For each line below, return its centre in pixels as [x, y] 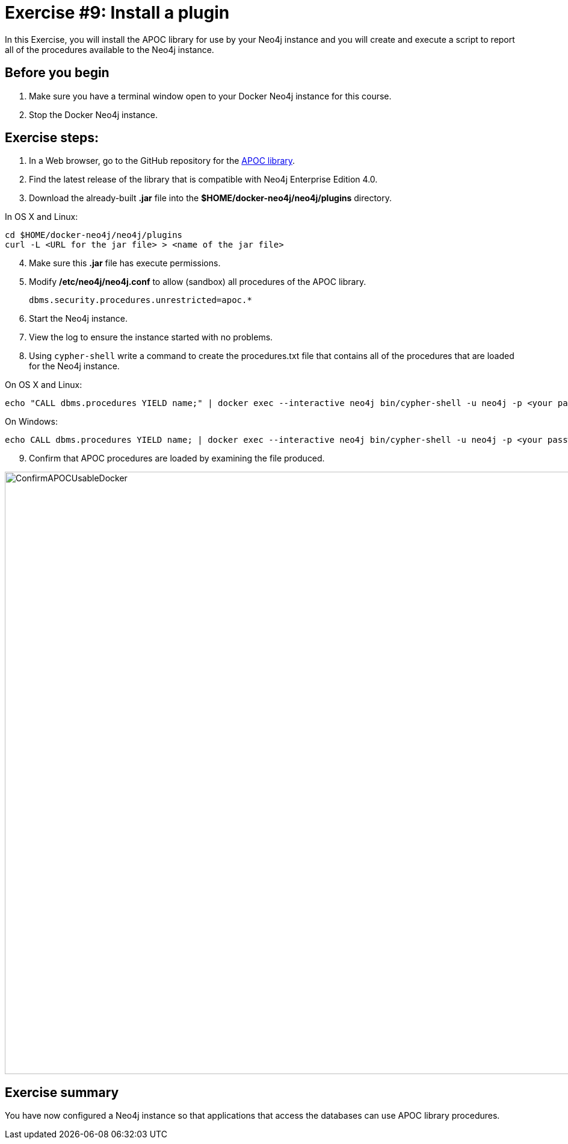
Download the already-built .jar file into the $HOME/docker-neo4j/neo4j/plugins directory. [211, 198]
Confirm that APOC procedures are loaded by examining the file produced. [177, 458]
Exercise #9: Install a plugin [117, 13]
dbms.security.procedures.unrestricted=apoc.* [140, 300]
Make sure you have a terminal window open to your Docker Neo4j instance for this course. [210, 96]
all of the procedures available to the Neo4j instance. [110, 49]
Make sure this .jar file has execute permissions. [125, 263]
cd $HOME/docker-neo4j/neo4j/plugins [94, 235]
